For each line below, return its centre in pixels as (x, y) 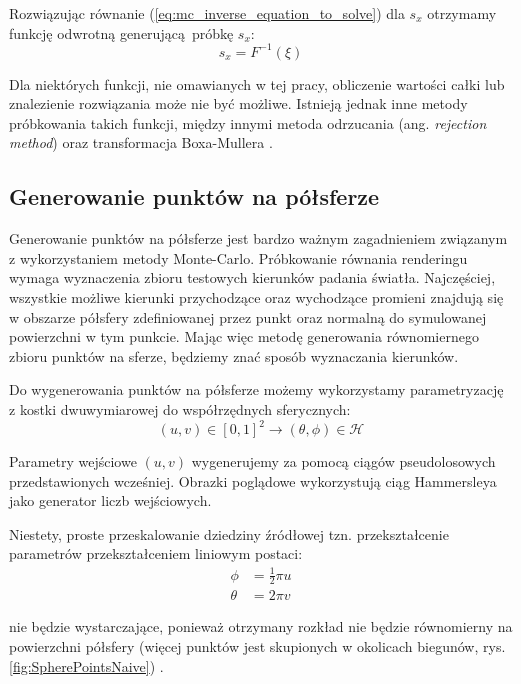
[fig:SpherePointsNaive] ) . (86, 665)
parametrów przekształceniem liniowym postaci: (156, 553)
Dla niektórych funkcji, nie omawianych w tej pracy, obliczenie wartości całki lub (257, 83)
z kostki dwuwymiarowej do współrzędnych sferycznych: (180, 409)
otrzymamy (462, 13)
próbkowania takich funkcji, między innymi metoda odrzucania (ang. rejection (248, 122)
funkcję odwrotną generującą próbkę (121, 32)
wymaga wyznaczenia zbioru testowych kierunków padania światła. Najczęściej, (252, 277)
